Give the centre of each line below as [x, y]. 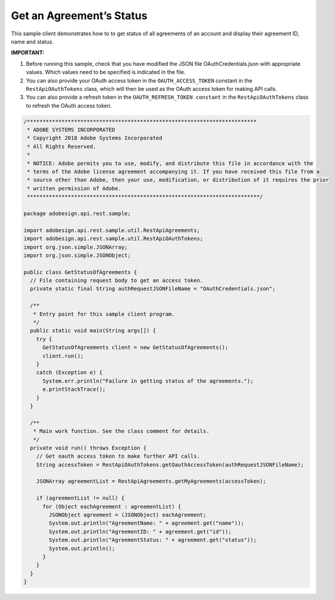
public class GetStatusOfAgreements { [80, 272]
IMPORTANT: [28, 53]
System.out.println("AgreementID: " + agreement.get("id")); [140, 532]
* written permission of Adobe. [74, 188]
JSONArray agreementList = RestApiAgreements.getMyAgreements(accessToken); [151, 481]
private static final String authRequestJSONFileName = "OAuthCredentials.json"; [153, 289]
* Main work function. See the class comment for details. [121, 431]
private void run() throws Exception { [88, 448]
